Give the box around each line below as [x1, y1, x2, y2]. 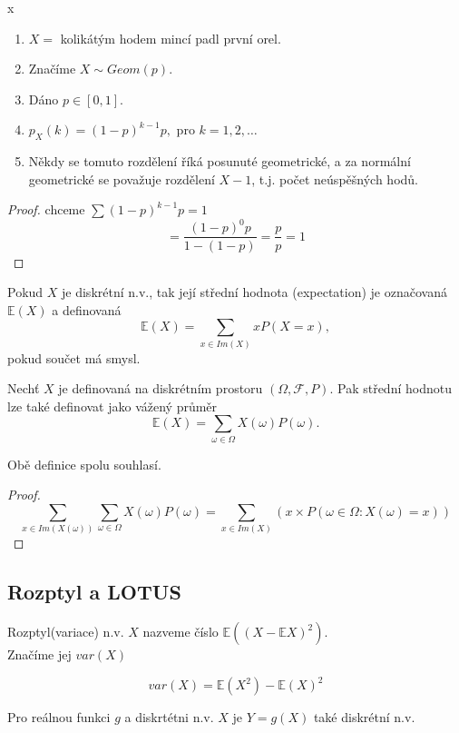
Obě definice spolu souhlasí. [7, 454, 161, 473]
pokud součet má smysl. [7, 348, 141, 367]
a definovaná [52, 300, 122, 319]
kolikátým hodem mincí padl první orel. [60, 28, 281, 47]
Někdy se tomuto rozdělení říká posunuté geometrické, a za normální [28, 152, 411, 171]
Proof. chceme [7, 200, 85, 219]
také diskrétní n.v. [313, 708, 415, 727]
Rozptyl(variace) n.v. [7, 622, 124, 641]
